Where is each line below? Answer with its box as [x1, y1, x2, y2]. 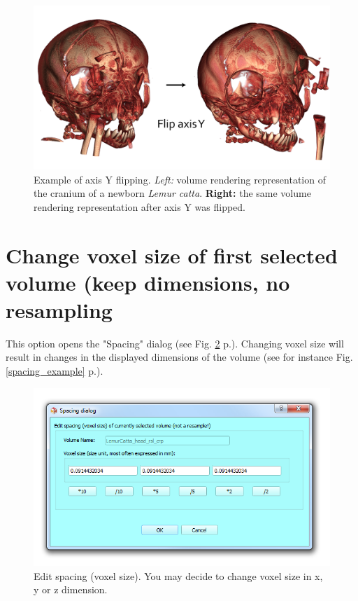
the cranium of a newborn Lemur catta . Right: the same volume [34, 186, 311, 200]
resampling [6, 295, 113, 324]
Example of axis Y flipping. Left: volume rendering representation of [34, 172, 326, 186]
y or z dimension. [34, 582, 108, 597]
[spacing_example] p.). [6, 364, 103, 378]
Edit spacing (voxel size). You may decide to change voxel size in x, [34, 568, 323, 583]
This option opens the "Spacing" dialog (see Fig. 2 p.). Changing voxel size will [6, 336, 344, 350]
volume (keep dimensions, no [6, 268, 290, 296]
